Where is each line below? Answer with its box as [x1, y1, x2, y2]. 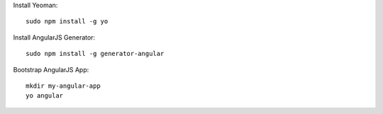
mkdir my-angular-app [26, 81, 101, 90]
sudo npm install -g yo [26, 18, 109, 25]
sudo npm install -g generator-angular [26, 50, 165, 58]
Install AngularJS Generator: [13, 33, 96, 42]
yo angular [26, 92, 64, 100]
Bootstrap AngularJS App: [13, 65, 89, 74]
